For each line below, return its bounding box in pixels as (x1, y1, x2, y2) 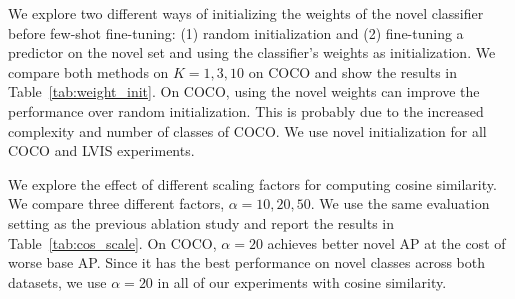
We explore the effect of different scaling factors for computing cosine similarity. (8, 173, 497, 194)
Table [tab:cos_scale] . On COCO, (8, 232, 217, 253)
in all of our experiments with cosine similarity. (157, 271, 447, 292)
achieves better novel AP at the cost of (267, 232, 506, 253)
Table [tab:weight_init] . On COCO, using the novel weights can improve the (8, 81, 480, 102)
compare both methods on (8, 61, 169, 82)
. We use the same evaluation (310, 193, 490, 214)
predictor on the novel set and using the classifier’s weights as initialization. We (8, 42, 496, 63)
